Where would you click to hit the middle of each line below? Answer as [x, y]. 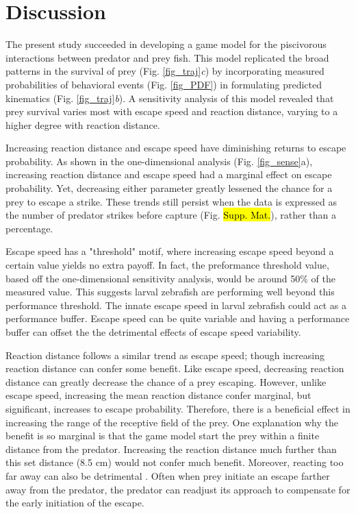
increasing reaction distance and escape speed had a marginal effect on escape [169, 174]
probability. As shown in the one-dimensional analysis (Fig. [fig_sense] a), [159, 161]
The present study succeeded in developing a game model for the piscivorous [166, 44]
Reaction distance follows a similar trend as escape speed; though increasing [165, 355]
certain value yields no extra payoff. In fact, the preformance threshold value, [167, 265]
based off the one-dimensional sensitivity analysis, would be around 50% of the [170, 278]
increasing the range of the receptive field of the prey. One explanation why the [172, 422]
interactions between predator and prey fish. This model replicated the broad [167, 57]
